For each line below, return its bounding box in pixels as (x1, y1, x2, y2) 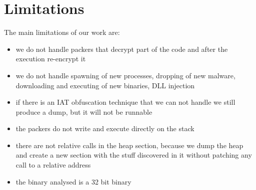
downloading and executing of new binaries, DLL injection (15, 80, 195, 90)
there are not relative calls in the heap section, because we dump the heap (15, 140, 243, 150)
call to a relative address (15, 160, 91, 170)
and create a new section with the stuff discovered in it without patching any (15, 150, 252, 160)
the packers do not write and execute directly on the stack (15, 123, 194, 134)
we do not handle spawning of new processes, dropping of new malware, (15, 70, 235, 80)
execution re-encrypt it (15, 53, 86, 64)
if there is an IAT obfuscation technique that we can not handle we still (15, 97, 235, 107)
